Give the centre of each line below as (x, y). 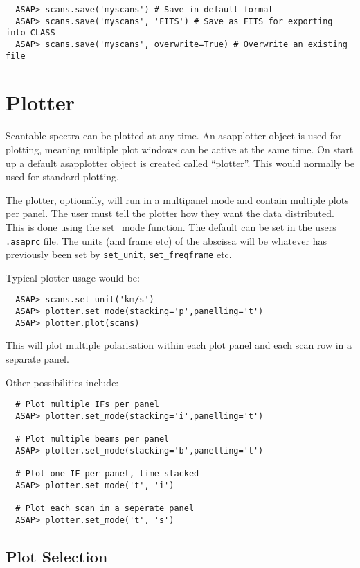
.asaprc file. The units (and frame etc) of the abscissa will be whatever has (166, 240)
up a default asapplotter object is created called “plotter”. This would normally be (180, 163)
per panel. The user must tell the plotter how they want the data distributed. (170, 213)
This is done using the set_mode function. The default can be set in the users (171, 226)
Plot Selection (57, 556)
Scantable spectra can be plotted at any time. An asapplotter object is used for (174, 136)
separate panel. (37, 359)
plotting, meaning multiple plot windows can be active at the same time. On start (180, 149)
